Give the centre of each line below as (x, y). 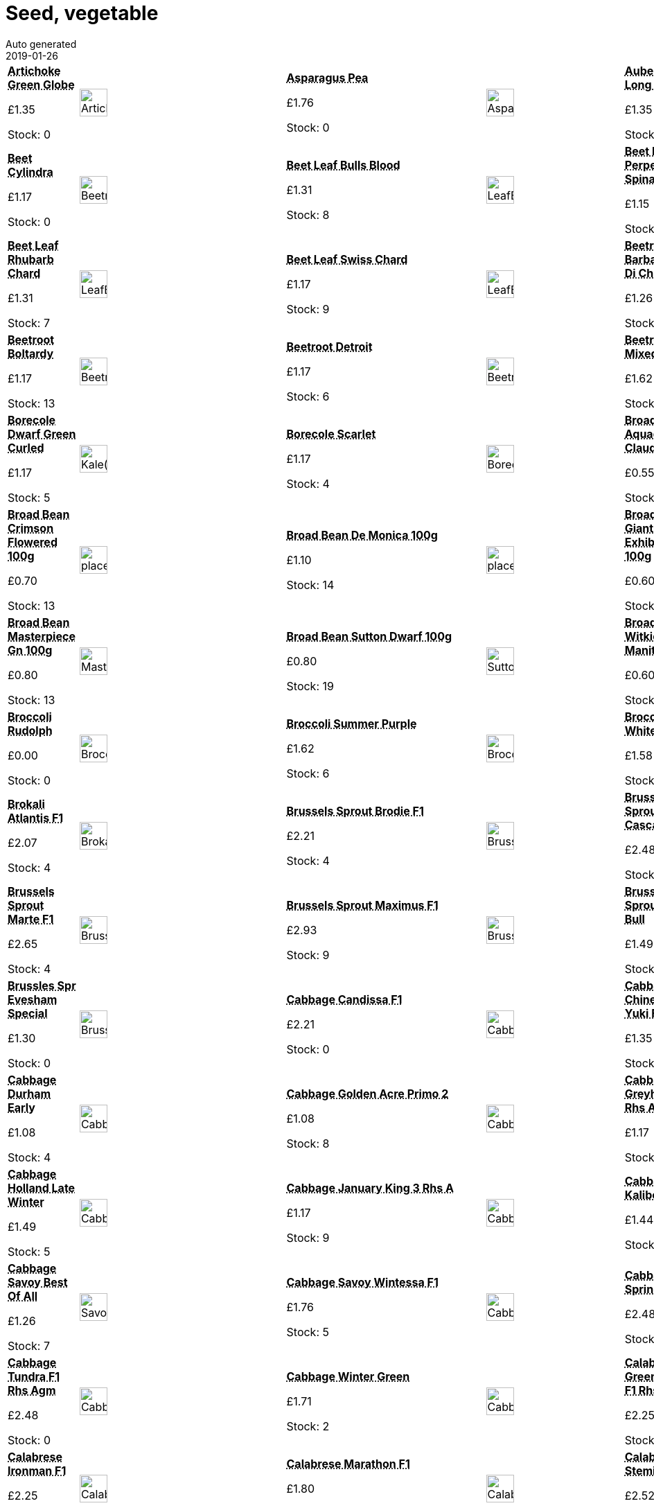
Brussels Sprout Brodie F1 (355, 810)
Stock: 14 (310, 585)
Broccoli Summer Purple (352, 723)
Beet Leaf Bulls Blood (343, 165)
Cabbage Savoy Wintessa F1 (362, 1282)
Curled (26, 447)
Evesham (33, 999)
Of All (23, 1296)
